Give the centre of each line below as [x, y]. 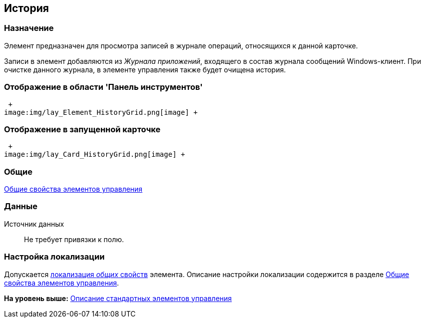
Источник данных [34, 224]
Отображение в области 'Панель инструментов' [103, 87]
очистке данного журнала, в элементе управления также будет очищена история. [145, 69]
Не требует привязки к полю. [74, 239]
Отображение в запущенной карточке [82, 129]
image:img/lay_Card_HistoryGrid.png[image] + [95, 155]
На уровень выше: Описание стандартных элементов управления [118, 298]
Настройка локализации [54, 257]
